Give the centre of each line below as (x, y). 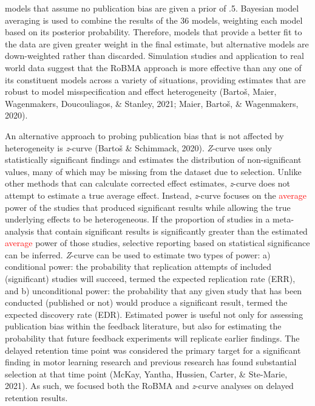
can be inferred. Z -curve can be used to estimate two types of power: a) (138, 254)
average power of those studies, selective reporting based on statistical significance (157, 243)
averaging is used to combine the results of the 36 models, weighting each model (154, 20)
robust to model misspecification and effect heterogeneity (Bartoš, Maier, (141, 91)
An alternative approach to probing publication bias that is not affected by (144, 135)
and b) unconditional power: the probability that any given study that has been (154, 290)
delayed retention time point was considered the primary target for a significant (153, 350)
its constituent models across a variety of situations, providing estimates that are (155, 79)
